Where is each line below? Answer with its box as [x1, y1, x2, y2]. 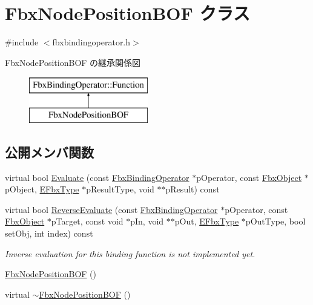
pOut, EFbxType [174, 215, 239, 228]
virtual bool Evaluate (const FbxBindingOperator [5, 171, 189, 183]
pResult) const [165, 183, 220, 195]
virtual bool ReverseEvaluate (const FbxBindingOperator [5, 203, 218, 215]
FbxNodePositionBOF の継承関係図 [5, 56, 141, 68]
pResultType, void [86, 183, 154, 195]
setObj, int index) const [5, 227, 93, 240]
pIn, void [130, 215, 164, 228]
